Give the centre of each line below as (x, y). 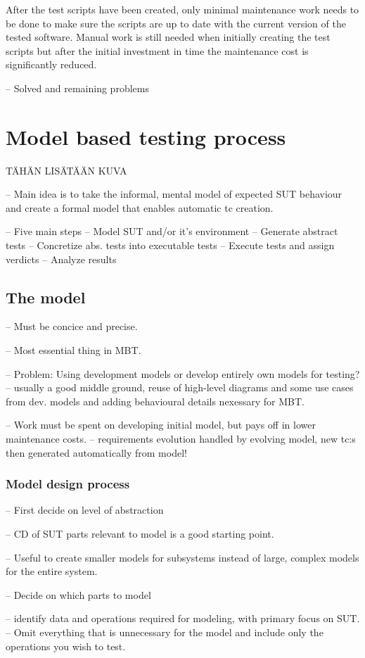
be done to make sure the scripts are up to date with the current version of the (176, 23)
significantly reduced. (51, 64)
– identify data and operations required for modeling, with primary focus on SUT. (183, 618)
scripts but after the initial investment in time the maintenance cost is (157, 50)
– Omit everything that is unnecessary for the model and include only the (165, 632)
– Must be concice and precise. (72, 326)
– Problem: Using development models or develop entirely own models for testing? (183, 373)
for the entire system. (52, 571)
